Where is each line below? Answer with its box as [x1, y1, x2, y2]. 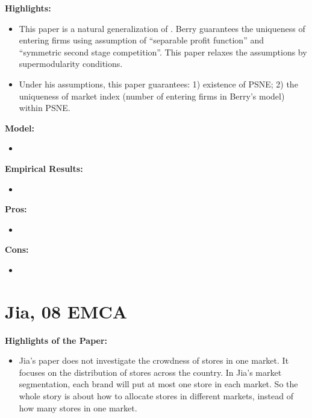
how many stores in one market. [19, 401, 137, 414]
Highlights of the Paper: [5, 334, 108, 346]
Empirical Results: [5, 162, 83, 174]
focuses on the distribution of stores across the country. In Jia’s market [19, 366, 282, 378]
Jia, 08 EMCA [5, 299, 128, 323]
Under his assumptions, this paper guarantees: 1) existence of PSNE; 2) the [19, 77, 298, 90]
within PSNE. [19, 101, 70, 114]
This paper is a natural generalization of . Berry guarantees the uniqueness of [19, 22, 305, 34]
